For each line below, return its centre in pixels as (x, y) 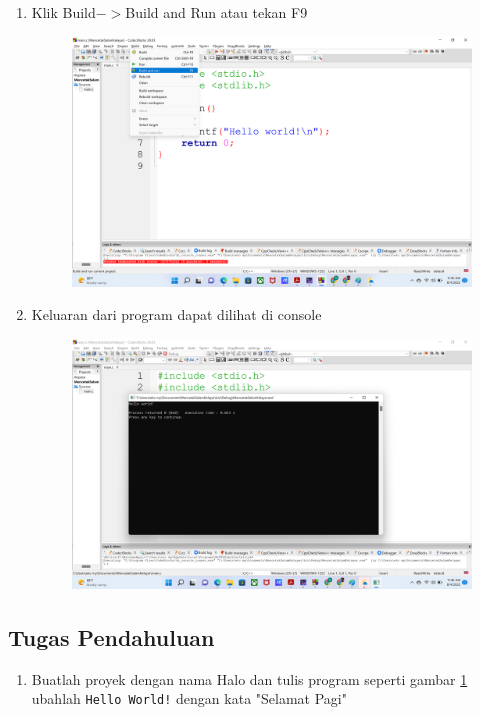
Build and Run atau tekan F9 (216, 12)
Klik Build (63, 12)
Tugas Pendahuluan (111, 637)
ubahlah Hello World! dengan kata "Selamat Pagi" (189, 698)
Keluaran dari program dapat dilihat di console (176, 314)
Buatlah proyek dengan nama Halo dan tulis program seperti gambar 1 (249, 678)
